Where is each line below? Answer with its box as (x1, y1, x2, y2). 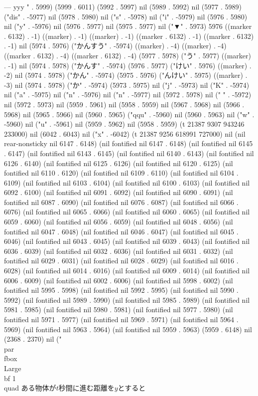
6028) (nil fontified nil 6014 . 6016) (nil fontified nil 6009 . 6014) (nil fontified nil (4, 265, 250, 276)
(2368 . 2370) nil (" (4, 334, 62, 344)
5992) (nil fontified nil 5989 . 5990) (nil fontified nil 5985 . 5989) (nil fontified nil (4, 294, 250, 305)
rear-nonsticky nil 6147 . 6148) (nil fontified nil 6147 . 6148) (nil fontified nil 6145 (4, 138, 253, 149)
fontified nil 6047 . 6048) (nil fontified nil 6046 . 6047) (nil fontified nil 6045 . (4, 226, 239, 236)
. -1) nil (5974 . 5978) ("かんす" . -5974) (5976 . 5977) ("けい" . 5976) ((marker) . (4, 60, 252, 70)
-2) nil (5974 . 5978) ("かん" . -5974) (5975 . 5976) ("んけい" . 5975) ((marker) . (4, 70, 248, 80)
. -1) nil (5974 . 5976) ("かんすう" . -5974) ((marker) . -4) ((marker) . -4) (4, 40, 227, 51)
